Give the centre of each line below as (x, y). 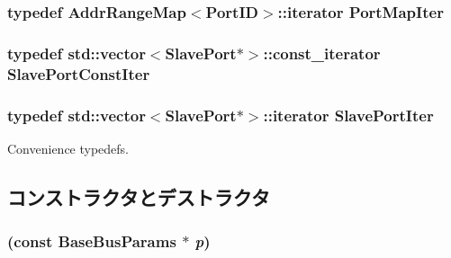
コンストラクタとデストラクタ (139, 196)
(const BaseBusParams (92, 241)
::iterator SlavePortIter (348, 115)
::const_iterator (322, 53)
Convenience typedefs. (68, 148)
